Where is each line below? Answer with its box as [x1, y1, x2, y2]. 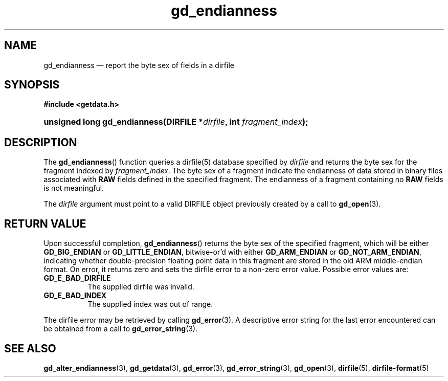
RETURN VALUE [4, 217, 86, 230]
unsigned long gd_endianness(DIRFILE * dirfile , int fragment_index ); [43, 117, 308, 127]
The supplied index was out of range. [87, 300, 213, 309]
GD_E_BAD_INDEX [43, 291, 107, 300]
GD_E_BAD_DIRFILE [43, 274, 111, 283]
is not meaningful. [43, 184, 104, 193]
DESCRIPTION [4, 136, 77, 149]
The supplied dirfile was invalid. [87, 282, 194, 292]
